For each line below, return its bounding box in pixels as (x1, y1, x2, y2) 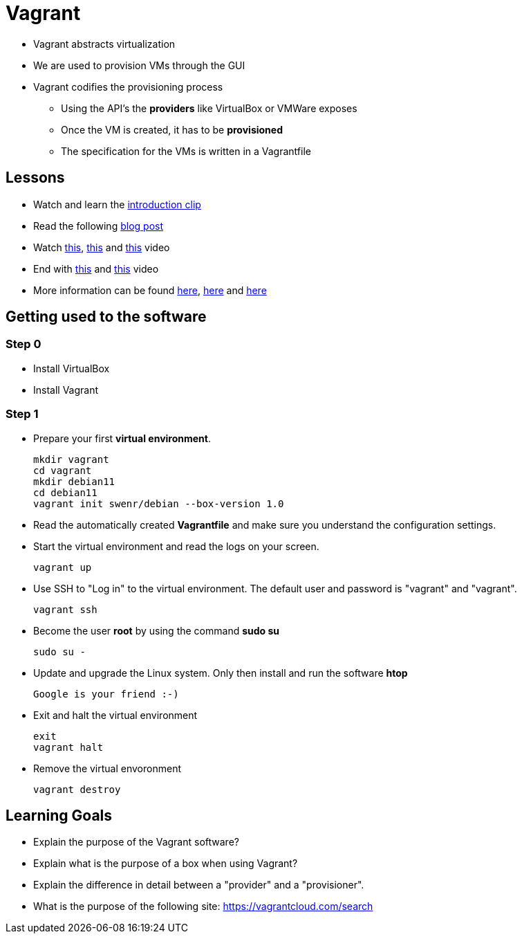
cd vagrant (33, 464, 92, 476)
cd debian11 (33, 486, 97, 498)
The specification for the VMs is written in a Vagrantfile (61, 145, 311, 157)
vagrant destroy (33, 783, 121, 795)
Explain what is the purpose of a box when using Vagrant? (33, 857, 298, 870)
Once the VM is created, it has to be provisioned (61, 123, 283, 136)
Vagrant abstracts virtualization (33, 37, 176, 50)
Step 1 (6, 407, 39, 421)
